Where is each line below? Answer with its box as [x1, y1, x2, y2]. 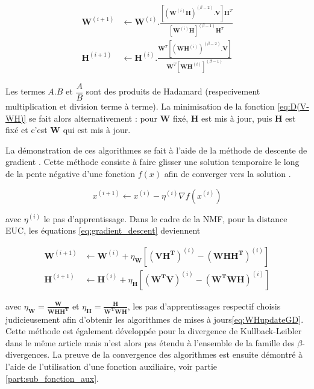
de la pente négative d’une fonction [5, 167, 136, 179]
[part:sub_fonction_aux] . [5, 372, 99, 384]
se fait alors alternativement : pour [28, 111, 157, 124]
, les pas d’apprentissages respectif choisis [127, 299, 281, 312]
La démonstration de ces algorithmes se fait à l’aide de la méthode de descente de [5, 143, 307, 156]
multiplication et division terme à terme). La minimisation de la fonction [5, 100, 275, 112]
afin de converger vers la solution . [164, 167, 291, 179]
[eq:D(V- [277, 100, 309, 112]
